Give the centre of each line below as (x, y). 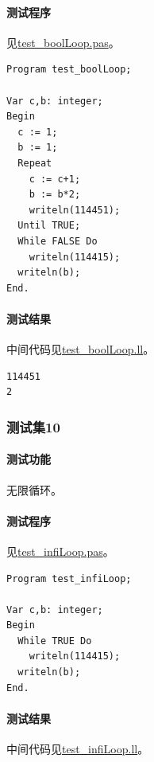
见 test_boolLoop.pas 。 (63, 42)
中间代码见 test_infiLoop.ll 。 (78, 749)
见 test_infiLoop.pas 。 (60, 551)
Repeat (35, 163)
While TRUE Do (55, 641)
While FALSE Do (58, 241)
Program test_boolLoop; (69, 70)
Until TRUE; (49, 226)
